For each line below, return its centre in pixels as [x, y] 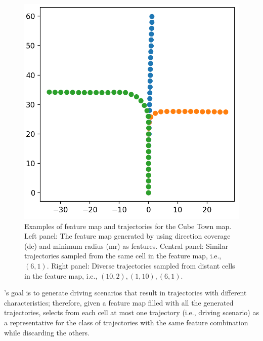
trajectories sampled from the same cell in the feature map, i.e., [123, 256]
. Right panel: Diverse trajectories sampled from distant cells [141, 265]
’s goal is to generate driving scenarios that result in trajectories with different [125, 293]
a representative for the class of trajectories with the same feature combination [126, 322]
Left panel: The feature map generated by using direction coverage [127, 236]
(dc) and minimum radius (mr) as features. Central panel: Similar [126, 245]
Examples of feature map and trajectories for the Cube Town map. [128, 226]
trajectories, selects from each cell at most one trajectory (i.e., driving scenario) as [131, 312]
